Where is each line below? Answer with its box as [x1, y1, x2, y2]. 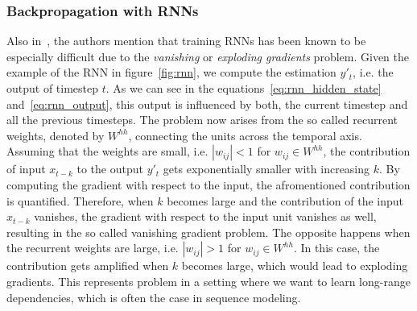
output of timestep [6, 80, 99, 96]
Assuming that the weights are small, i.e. [6, 143, 208, 160]
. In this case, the [293, 239, 380, 256]
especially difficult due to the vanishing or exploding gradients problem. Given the [6, 48, 409, 64]
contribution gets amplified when [6, 257, 169, 274]
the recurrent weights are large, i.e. [6, 239, 179, 256]
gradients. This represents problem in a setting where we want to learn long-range [6, 272, 411, 289]
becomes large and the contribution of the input [167, 192, 403, 209]
